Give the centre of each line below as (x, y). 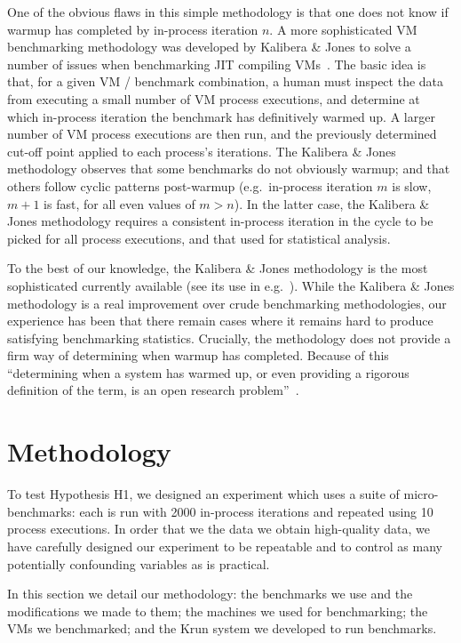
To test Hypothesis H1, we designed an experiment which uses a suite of (203, 494)
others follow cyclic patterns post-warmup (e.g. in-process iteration (190, 185)
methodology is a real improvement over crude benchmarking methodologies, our (227, 303)
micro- (421, 494)
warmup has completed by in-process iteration (133, 29)
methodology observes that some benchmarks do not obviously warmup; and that (229, 169)
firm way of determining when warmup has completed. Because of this (198, 355)
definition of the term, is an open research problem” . (153, 390)
